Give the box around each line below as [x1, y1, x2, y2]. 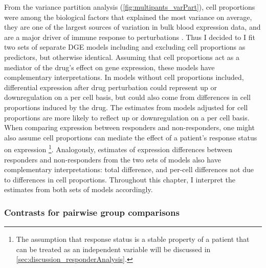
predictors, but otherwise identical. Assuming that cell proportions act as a [4, 51, 239, 62]
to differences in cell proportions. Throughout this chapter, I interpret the [4, 174, 236, 184]
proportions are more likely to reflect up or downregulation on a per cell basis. [4, 112, 250, 122]
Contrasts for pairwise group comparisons [4, 205, 180, 218]
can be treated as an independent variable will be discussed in [16, 243, 211, 254]
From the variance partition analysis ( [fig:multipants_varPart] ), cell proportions [4, 2, 255, 12]
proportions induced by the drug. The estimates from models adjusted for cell [4, 101, 248, 112]
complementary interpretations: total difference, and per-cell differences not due [4, 164, 254, 175]
